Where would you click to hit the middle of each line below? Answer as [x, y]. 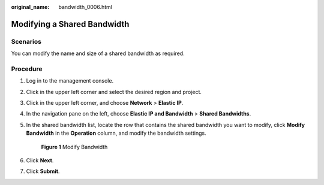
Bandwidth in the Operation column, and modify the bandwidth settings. [116, 133]
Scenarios [26, 41]
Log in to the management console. [70, 81]
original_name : [30, 7]
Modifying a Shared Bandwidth [70, 24]
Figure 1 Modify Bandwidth [74, 147]
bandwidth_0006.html [85, 7]
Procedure [27, 69]
